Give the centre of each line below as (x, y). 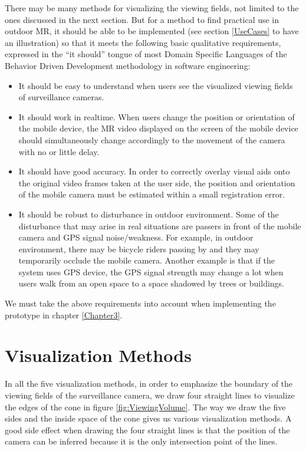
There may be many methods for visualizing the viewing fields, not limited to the (152, 8)
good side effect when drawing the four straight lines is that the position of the (147, 429)
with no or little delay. (59, 151)
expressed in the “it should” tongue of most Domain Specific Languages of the (146, 54)
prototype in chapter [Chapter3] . (64, 315)
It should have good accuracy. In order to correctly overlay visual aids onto (154, 171)
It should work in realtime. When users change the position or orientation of (157, 116)
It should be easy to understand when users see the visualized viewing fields (156, 85)
